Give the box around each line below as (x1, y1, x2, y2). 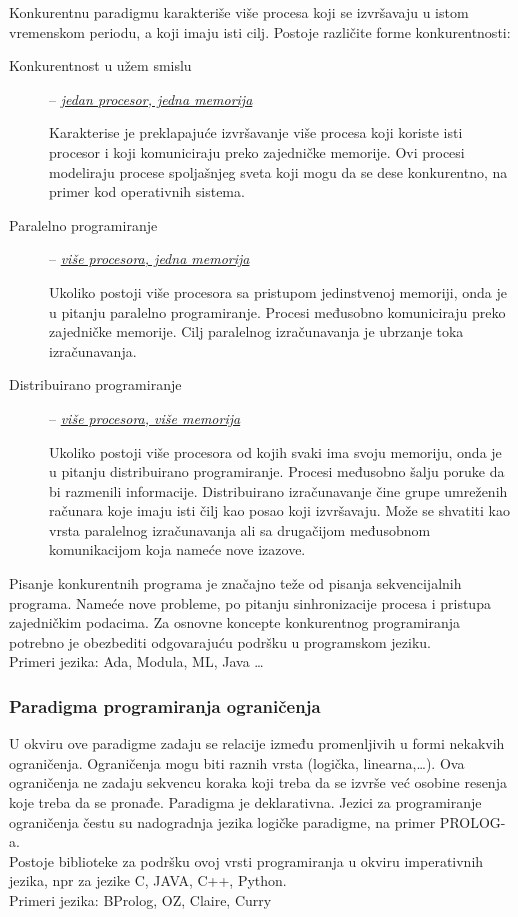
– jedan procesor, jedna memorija (49, 88, 253, 109)
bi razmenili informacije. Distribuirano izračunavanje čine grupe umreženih (49, 480, 508, 501)
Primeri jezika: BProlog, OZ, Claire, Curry (9, 890, 272, 910)
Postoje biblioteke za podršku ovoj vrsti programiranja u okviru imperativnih (9, 850, 484, 871)
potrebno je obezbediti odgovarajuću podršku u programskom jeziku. (9, 631, 431, 652)
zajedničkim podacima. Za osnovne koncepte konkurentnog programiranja (9, 612, 460, 633)
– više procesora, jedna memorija (49, 248, 250, 269)
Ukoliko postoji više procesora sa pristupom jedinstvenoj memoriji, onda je (49, 281, 507, 302)
